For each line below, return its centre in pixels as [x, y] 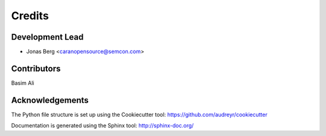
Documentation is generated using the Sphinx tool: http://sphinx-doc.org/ [103, 126]
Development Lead [47, 37]
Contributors [36, 68]
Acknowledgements [50, 100]
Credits [30, 16]
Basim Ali [23, 83]
